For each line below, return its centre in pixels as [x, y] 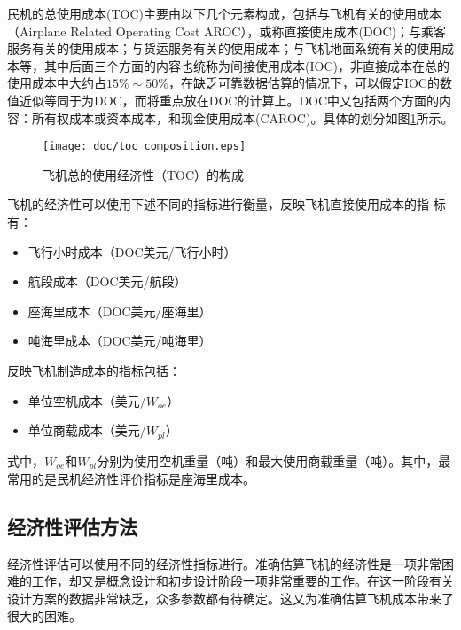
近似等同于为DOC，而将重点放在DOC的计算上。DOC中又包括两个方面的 [229, 100]
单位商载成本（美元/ [87, 430]
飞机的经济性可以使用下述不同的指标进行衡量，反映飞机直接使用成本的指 [218, 204]
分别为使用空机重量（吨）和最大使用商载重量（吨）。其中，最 [274, 460]
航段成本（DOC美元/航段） [107, 281]
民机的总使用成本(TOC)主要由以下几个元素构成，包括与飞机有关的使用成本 [224, 13]
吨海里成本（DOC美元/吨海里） [120, 341]
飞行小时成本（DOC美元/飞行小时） [132, 251]
